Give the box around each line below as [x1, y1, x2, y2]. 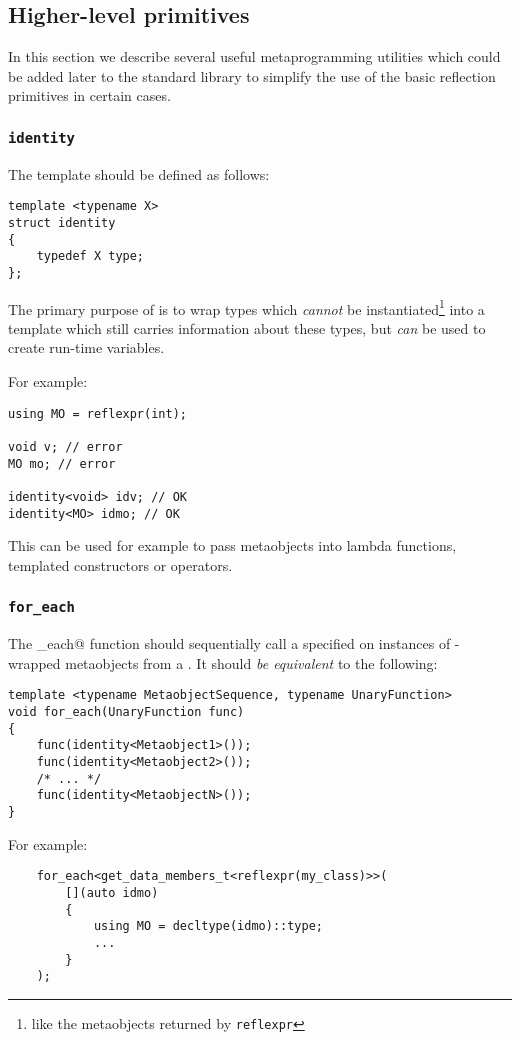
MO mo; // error [8, 456, 116, 471]
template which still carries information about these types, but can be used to [8, 317, 486, 338]
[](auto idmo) [65, 885, 159, 900]
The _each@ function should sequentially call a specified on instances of [8, 633, 451, 654]
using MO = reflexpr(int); [8, 406, 187, 421]
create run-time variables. [8, 337, 165, 358]
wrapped [8, 652, 61, 673]
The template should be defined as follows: [8, 163, 270, 184]
